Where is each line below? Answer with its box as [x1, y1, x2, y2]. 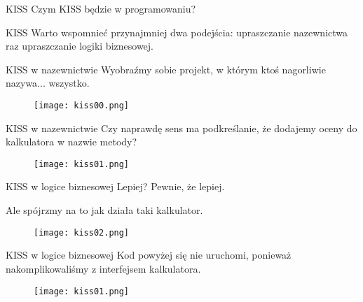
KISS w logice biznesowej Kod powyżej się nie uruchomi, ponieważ [6, 247, 292, 262]
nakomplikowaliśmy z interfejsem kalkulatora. [6, 261, 201, 275]
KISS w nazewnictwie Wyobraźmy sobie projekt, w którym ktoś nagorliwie [6, 62, 326, 76]
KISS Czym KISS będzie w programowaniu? [6, 1, 196, 15]
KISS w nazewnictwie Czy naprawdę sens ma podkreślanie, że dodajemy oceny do [6, 120, 357, 135]
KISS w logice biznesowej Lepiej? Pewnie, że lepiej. [6, 179, 225, 194]
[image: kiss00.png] [34, 100, 130, 110]
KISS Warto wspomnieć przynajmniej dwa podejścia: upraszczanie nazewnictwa [6, 24, 348, 39]
